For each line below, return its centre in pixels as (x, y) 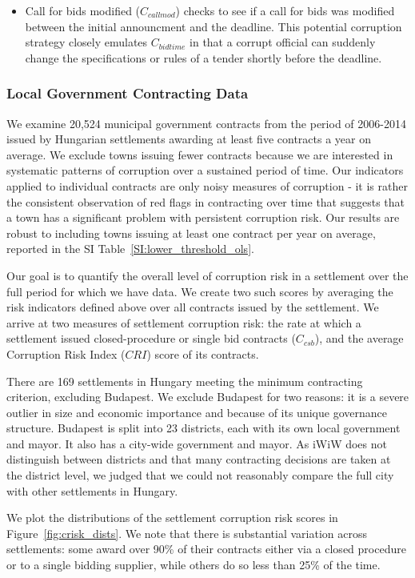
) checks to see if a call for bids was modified (285, 10)
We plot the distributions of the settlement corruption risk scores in (172, 518)
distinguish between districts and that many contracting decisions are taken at (199, 459)
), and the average (359, 338)
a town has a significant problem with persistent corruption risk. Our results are (203, 217)
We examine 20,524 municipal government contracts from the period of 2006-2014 (206, 123)
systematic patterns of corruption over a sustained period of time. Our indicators (205, 170)
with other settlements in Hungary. (92, 490)
